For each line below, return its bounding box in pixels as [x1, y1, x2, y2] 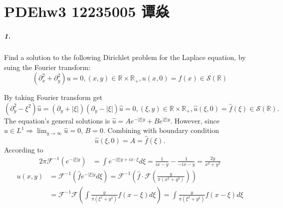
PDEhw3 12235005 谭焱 [4, 1, 169, 21]
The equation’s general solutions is [4, 115, 110, 125]
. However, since [170, 115, 219, 125]
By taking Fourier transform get [4, 92, 102, 102]
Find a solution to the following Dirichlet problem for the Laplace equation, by [4, 51, 246, 62]
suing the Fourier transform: [4, 61, 90, 72]
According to [4, 144, 43, 154]
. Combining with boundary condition [103, 125, 219, 135]
